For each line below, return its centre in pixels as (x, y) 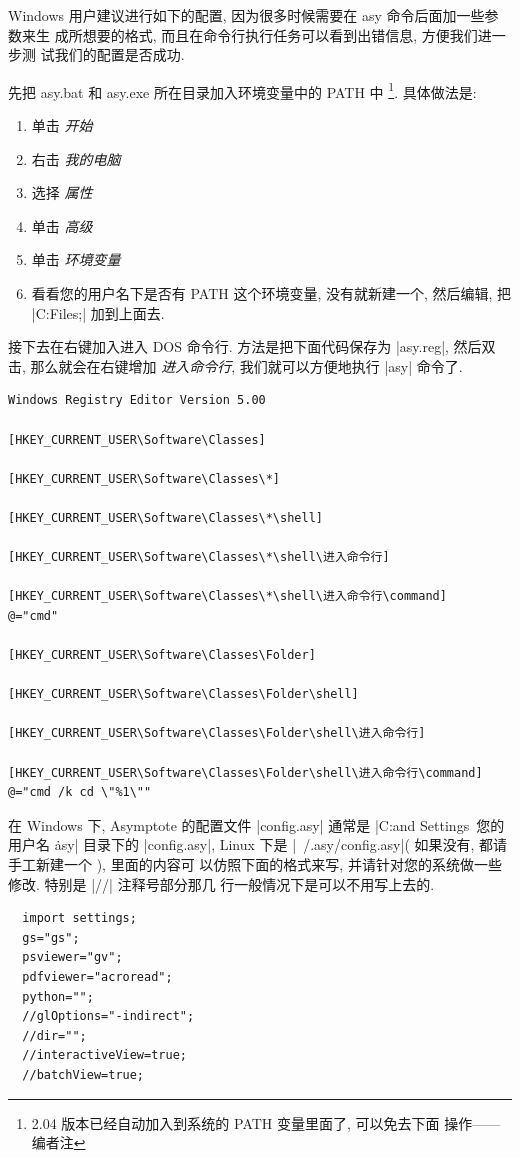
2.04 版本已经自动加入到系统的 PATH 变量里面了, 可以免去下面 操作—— (266, 1122)
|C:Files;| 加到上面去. (98, 312)
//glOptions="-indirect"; (108, 1016)
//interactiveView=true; (104, 1055)
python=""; (58, 996)
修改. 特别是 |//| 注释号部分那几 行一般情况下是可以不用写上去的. (221, 883)
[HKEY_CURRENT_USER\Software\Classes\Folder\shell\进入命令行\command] (245, 772)
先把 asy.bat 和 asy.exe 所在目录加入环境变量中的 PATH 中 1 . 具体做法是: (242, 90)
